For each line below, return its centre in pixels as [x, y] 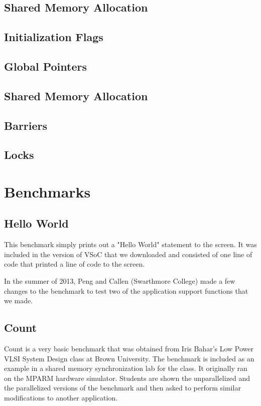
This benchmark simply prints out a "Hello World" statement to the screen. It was [130, 244]
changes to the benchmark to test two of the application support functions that [126, 290]
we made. [19, 300]
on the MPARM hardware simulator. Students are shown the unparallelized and [127, 378]
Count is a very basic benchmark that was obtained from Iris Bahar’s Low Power [129, 349]
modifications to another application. [61, 397]
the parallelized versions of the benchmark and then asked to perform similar [122, 388]
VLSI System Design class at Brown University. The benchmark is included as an [129, 358]
